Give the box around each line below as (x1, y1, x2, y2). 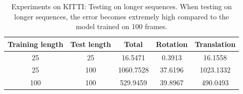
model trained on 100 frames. (76, 21, 168, 32)
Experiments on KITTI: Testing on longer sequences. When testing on (11, 1, 232, 11)
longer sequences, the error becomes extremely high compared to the (14, 11, 229, 21)
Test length (70, 38, 111, 49)
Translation (194, 38, 236, 49)
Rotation (156, 38, 188, 49)
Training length (8, 38, 63, 49)
